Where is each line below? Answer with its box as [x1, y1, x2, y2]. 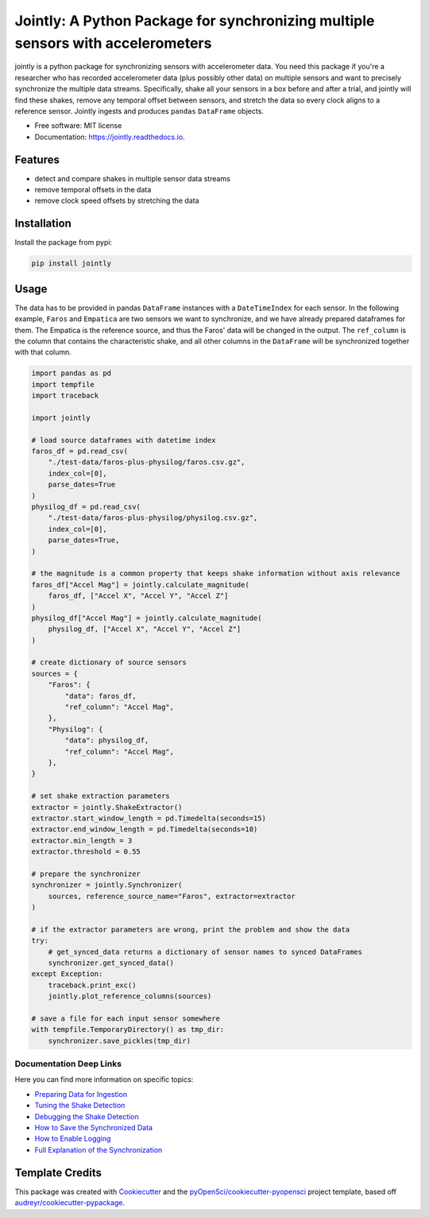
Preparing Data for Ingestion [34, 1089, 127, 1099]
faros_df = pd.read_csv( [31, 447, 129, 456]
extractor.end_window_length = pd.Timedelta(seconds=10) [31, 825, 258, 834]
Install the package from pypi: [14, 238, 113, 247]
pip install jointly [31, 259, 111, 268]
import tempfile [31, 380, 95, 389]
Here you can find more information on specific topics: [14, 1075, 194, 1084]
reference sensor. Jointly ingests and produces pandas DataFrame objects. [14, 106, 264, 115]
